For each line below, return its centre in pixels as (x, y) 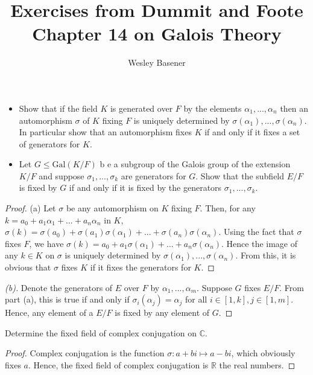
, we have (46, 243)
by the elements (213, 108)
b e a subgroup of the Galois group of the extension (195, 164)
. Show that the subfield (240, 175)
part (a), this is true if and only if (67, 299)
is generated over (141, 108)
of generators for (49, 143)
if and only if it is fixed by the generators (145, 187)
